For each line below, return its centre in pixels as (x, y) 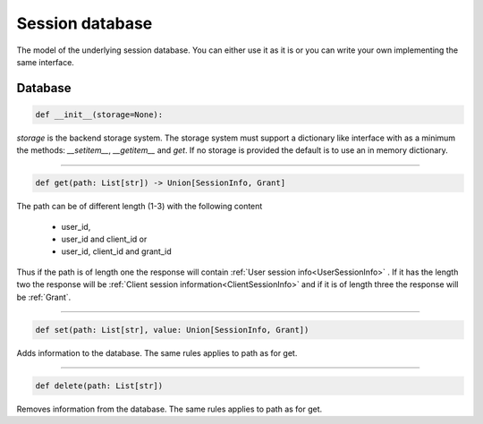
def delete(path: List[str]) (99, 386)
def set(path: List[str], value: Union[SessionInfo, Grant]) (172, 330)
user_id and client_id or (104, 239)
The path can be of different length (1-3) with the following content (140, 207)
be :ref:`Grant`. (44, 297)
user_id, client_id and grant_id (116, 251)
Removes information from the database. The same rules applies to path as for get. (169, 409)
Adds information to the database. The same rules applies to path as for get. (157, 352)
